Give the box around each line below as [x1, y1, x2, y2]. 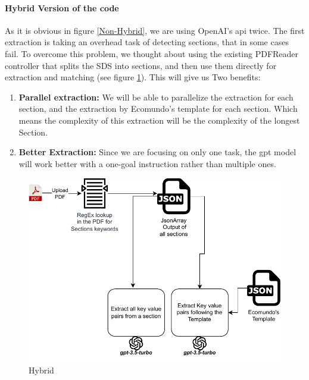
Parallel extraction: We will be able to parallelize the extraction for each [18, 90, 294, 103]
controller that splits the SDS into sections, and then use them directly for [5, 59, 277, 71]
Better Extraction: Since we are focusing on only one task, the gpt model [18, 146, 296, 158]
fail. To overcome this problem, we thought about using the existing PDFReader [5, 47, 299, 59]
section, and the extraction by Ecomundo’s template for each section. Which [18, 102, 298, 115]
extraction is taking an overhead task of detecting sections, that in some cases [5, 36, 289, 48]
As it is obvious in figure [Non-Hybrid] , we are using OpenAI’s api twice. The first [5, 24, 305, 36]
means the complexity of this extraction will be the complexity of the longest [18, 114, 300, 126]
